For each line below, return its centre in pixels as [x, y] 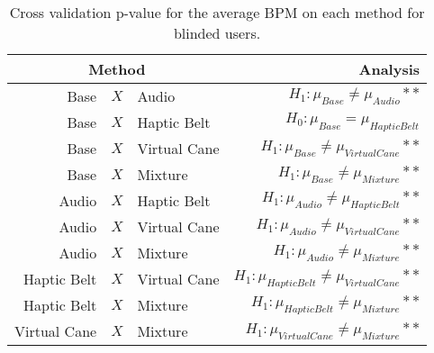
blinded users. [217, 33]
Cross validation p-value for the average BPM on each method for [217, 12]
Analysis [389, 69]
